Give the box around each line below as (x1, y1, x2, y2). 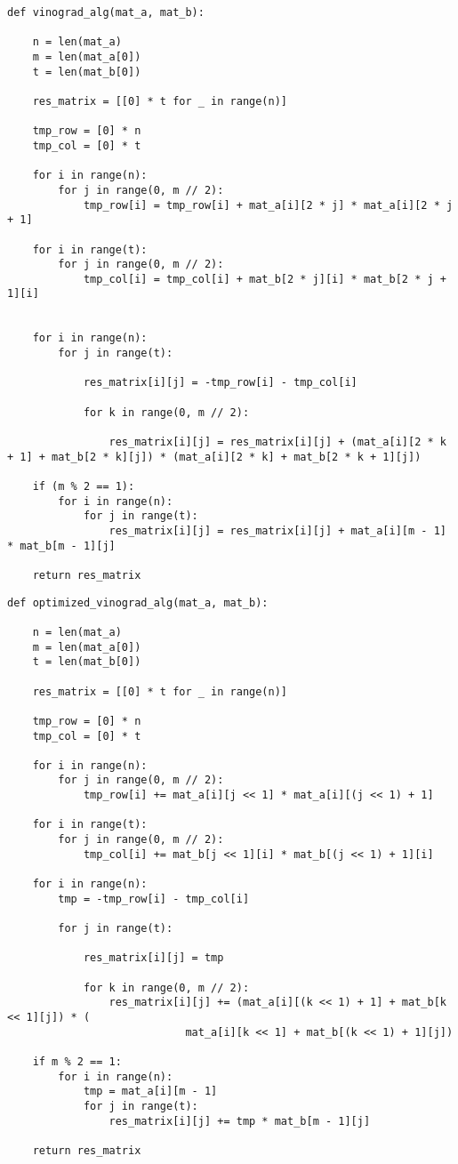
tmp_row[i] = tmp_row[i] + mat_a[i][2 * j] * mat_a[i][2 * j (83, 198, 454, 212)
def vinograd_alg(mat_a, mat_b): (7, 6, 205, 19)
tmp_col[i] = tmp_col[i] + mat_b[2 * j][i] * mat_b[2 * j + (83, 272, 446, 285)
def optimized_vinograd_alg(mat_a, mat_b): (7, 596, 269, 609)
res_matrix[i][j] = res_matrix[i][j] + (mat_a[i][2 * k (108, 436, 446, 449)
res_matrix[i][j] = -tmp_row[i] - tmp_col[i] (83, 376, 358, 389)
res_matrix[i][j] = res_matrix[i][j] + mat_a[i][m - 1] (108, 524, 446, 537)
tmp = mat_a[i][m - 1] (83, 1085, 218, 1098)
